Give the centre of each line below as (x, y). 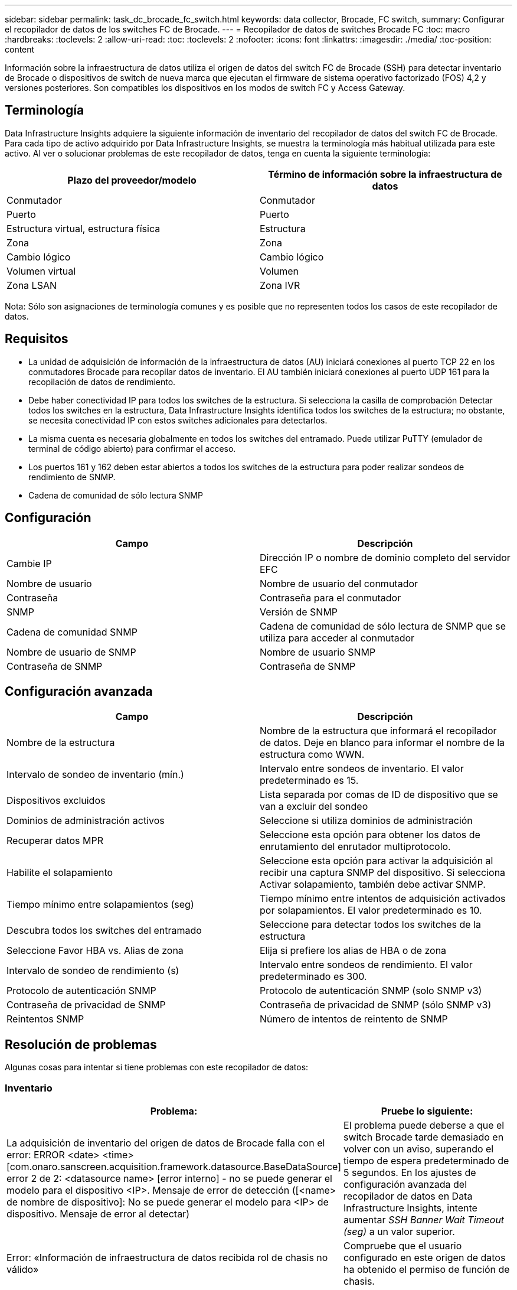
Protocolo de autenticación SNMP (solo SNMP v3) (371, 991)
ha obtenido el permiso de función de (427, 1269)
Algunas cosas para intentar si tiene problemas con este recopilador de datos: (157, 1067)
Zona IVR (280, 285)
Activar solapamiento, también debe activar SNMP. (373, 885)
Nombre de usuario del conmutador (339, 583)
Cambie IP (29, 563)
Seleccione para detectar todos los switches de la (371, 925)
